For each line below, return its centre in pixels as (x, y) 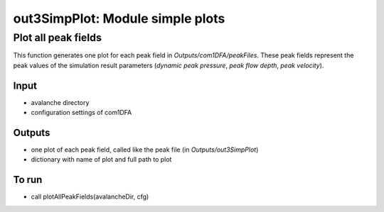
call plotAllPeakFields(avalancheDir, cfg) (90, 197)
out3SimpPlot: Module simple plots (119, 18)
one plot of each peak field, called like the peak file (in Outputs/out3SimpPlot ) (145, 150)
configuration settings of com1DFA (81, 113)
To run (28, 180)
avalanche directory (60, 102)
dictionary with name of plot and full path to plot (101, 160)
